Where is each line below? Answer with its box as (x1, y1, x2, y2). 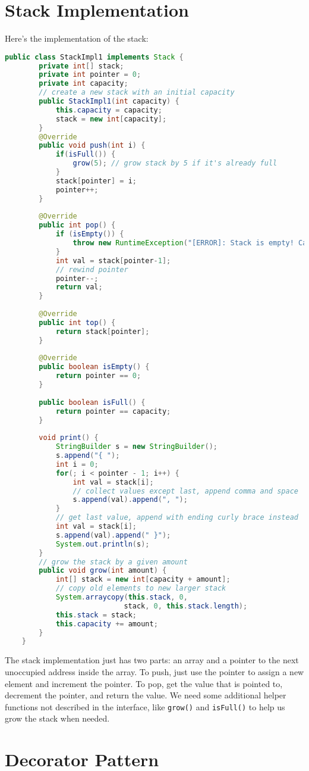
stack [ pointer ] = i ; (55, 176, 137, 185)
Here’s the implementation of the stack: (5, 32, 149, 45)
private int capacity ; (39, 79, 128, 88)
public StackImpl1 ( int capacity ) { (39, 97, 179, 106)
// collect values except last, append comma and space (72, 486, 298, 495)
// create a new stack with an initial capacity (39, 88, 235, 97)
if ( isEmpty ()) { (55, 230, 124, 239)
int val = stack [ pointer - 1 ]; (55, 256, 171, 265)
